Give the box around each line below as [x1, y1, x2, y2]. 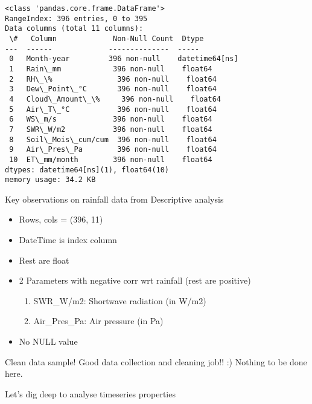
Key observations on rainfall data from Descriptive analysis [5, 192, 224, 205]
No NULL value [19, 334, 78, 347]
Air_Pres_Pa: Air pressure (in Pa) [33, 314, 164, 327]
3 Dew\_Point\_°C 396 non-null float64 [9, 85, 217, 94]
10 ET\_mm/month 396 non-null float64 [9, 155, 212, 164]
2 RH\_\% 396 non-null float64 [9, 74, 217, 83]
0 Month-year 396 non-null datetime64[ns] [9, 54, 238, 64]
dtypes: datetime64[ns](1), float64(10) [5, 165, 170, 174]
